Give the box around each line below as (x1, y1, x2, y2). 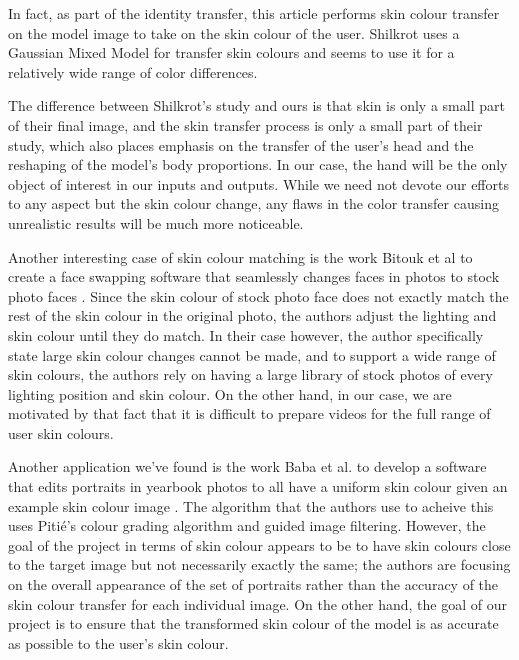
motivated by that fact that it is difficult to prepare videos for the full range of (8, 403, 491, 424)
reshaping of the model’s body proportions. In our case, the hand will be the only (8, 154, 508, 175)
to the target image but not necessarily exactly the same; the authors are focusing (8, 554, 511, 575)
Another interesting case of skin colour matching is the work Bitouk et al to (8, 246, 473, 267)
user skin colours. (8, 422, 114, 443)
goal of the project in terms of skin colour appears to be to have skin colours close (8, 534, 511, 555)
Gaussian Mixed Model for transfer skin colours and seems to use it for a (8, 42, 455, 63)
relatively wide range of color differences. (8, 61, 258, 82)
